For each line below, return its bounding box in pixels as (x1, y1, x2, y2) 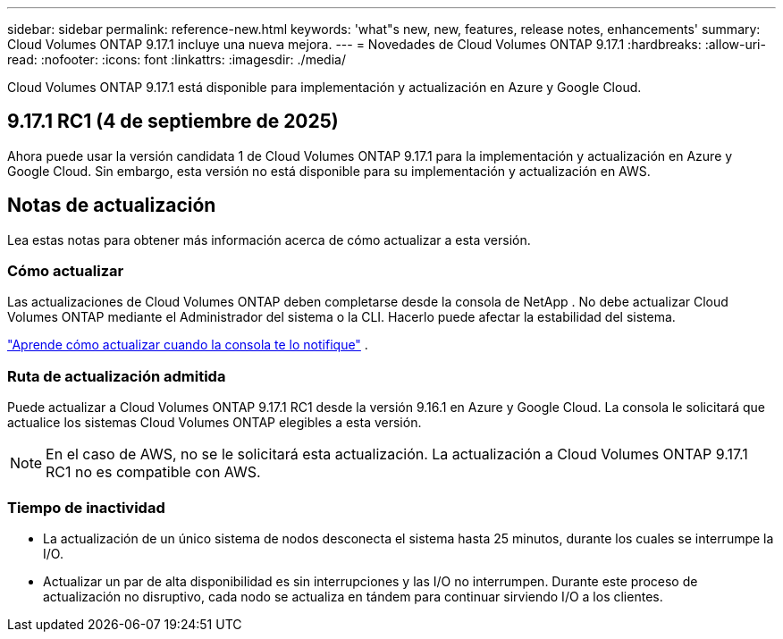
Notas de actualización (7, 194, 216, 217)
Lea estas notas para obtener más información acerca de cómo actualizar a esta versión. (7, 231, 531, 248)
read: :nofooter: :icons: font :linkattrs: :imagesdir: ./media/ (7, 52, 346, 67)
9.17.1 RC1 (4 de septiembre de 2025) (7, 110, 339, 133)
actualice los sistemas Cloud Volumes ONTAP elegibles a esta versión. (7, 415, 422, 431)
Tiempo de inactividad (7, 498, 165, 517)
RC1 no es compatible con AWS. (46, 463, 261, 482)
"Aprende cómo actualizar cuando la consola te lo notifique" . (7, 337, 368, 353)
